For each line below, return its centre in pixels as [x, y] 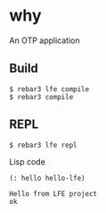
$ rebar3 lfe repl [43, 145]
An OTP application [45, 40]
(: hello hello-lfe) [48, 178]
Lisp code [28, 161]
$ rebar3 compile [41, 97]
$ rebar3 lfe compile [49, 89]
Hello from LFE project [53, 194]
